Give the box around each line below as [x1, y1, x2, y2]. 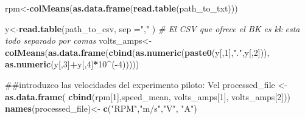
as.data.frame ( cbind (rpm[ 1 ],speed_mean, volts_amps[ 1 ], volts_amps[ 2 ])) [5, 90, 291, 103]
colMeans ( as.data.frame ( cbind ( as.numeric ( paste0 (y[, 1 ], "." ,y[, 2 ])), [5, 46, 270, 58]
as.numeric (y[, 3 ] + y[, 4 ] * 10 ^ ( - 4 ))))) [5, 58, 139, 70]
